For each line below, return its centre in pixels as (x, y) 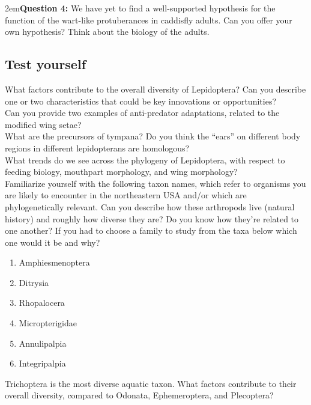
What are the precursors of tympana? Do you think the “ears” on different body (153, 136)
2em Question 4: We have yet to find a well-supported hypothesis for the (140, 8)
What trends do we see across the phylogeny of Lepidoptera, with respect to (145, 160)
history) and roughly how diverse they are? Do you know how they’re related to (152, 218)
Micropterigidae (48, 323)
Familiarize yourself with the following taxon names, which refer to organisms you (155, 183)
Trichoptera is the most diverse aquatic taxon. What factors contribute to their (151, 383)
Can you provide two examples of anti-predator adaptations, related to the (142, 113)
